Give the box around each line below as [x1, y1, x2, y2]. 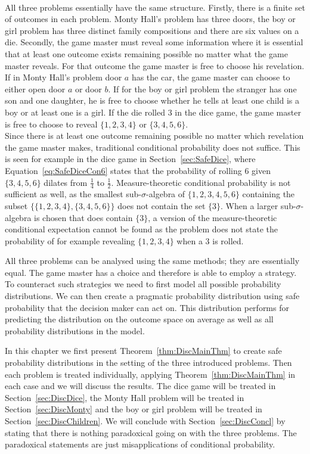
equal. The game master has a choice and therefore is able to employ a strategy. [5, 266, 297, 278]
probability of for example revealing [5, 234, 135, 247]
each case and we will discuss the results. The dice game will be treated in [5, 380, 276, 392]
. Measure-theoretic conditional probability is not [111, 176, 291, 188]
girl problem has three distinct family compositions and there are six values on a [5, 24, 299, 36]
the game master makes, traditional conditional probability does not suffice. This [5, 141, 300, 153]
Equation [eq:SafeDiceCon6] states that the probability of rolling [5, 164, 242, 176]
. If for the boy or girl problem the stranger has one [108, 82, 297, 95]
